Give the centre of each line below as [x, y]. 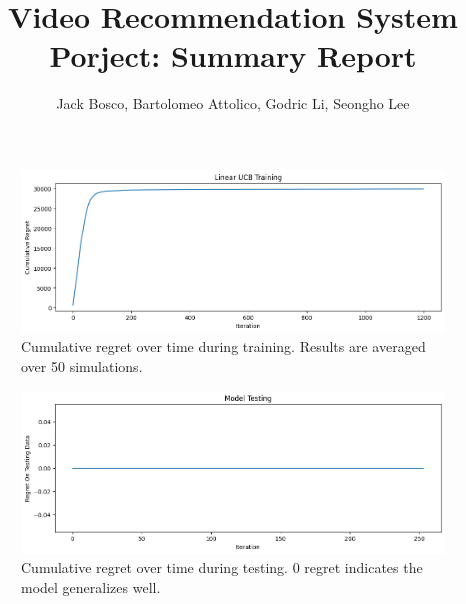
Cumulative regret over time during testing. [155, 567]
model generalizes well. [91, 586]
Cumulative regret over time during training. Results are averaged [223, 346]
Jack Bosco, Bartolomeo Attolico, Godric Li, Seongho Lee [233, 103]
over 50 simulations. [82, 365]
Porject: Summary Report [233, 55]
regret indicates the [363, 567]
